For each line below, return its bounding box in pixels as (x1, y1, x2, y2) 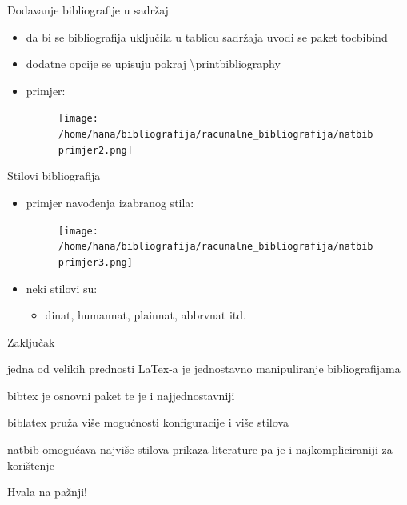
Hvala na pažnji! (7, 483, 87, 500)
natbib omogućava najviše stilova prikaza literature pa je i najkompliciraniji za (7, 441, 393, 458)
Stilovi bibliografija (7, 167, 101, 184)
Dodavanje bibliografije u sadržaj (7, 2, 169, 18)
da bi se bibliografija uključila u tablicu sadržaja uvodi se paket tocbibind (26, 28, 388, 45)
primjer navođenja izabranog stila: (26, 194, 194, 210)
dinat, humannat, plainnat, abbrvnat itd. (45, 307, 246, 323)
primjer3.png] (58, 256, 133, 268)
